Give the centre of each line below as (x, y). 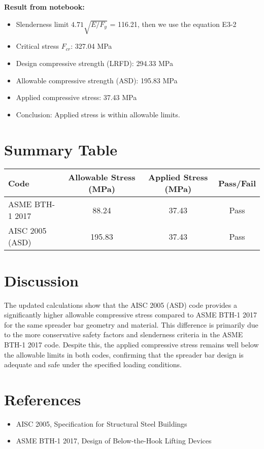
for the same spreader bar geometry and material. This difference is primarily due (131, 324)
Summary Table (61, 149)
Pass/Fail (237, 183)
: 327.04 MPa (91, 46)
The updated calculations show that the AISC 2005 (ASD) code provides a (121, 304)
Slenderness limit (42, 24)
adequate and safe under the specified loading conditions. (93, 364)
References (43, 399)
